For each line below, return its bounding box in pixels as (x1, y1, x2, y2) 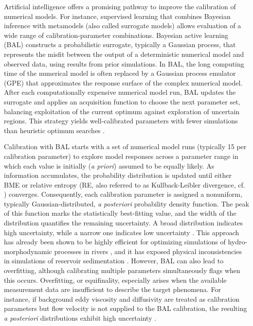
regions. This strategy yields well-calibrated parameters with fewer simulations (4, 116, 238, 126)
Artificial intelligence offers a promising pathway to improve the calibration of (4, 1, 236, 11)
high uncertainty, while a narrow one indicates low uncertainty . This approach (4, 227, 239, 237)
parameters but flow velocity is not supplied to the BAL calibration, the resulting (4, 303, 247, 313)
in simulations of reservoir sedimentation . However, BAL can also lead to (4, 256, 224, 266)
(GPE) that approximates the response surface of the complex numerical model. (4, 77, 243, 87)
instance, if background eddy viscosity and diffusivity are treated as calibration (4, 293, 239, 304)
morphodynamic (4, 246, 52, 256)
